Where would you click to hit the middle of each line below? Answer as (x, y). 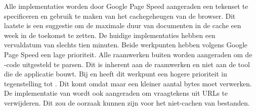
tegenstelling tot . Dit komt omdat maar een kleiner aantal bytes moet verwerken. (128, 83)
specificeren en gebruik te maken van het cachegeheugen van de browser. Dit (120, 16)
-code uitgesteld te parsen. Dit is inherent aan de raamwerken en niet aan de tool (127, 64)
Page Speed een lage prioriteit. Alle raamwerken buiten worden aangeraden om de (128, 54)
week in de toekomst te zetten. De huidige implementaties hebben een (110, 35)
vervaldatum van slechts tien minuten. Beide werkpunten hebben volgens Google (126, 45)
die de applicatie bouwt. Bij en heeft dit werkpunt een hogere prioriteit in (116, 74)
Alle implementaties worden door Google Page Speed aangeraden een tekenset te (126, 6)
